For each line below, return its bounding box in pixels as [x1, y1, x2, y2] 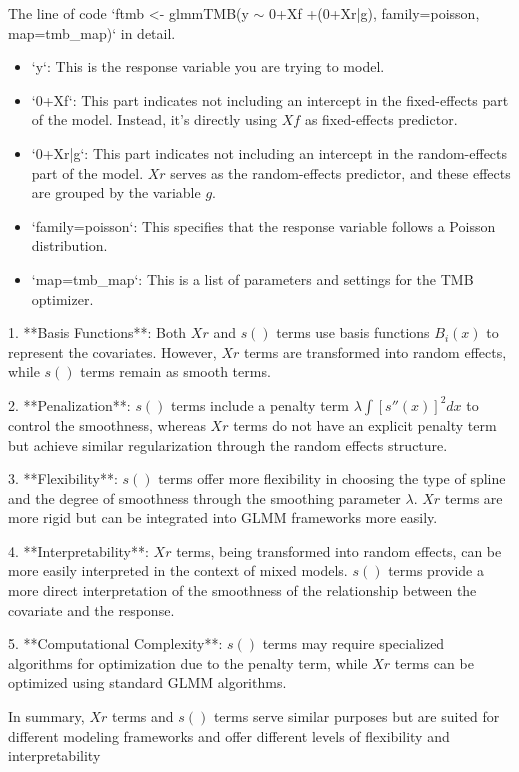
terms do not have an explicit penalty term [233, 414, 497, 435]
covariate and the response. [8, 599, 175, 620]
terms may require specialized [262, 633, 445, 654]
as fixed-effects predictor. [304, 109, 458, 130]
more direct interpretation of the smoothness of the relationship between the [8, 580, 477, 601]
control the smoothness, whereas [8, 414, 206, 435]
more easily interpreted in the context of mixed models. [8, 560, 348, 581]
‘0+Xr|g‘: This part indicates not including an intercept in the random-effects [31, 142, 508, 163]
